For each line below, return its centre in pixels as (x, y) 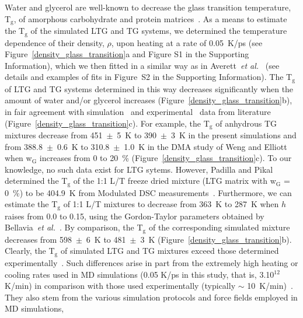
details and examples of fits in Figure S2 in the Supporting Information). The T (149, 77)
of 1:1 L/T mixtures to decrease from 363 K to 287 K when (171, 204)
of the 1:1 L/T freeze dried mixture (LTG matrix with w (175, 181)
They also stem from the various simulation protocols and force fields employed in (151, 297)
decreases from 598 (38, 239)
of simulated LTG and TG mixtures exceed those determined (170, 251)
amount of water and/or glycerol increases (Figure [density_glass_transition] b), (149, 100)
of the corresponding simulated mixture (219, 227)
